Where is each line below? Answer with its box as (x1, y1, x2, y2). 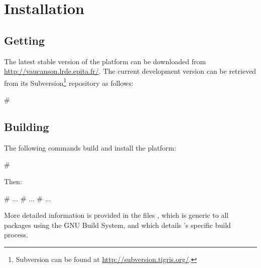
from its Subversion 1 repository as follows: (4, 76, 134, 88)
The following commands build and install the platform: (4, 142, 176, 153)
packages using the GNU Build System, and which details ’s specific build (4, 219, 231, 230)
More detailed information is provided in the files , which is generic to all (4, 210, 229, 220)
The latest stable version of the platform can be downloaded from (4, 56, 206, 66)
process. (4, 229, 29, 240)
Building (4, 119, 49, 134)
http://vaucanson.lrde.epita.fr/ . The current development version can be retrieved (4, 66, 256, 76)
